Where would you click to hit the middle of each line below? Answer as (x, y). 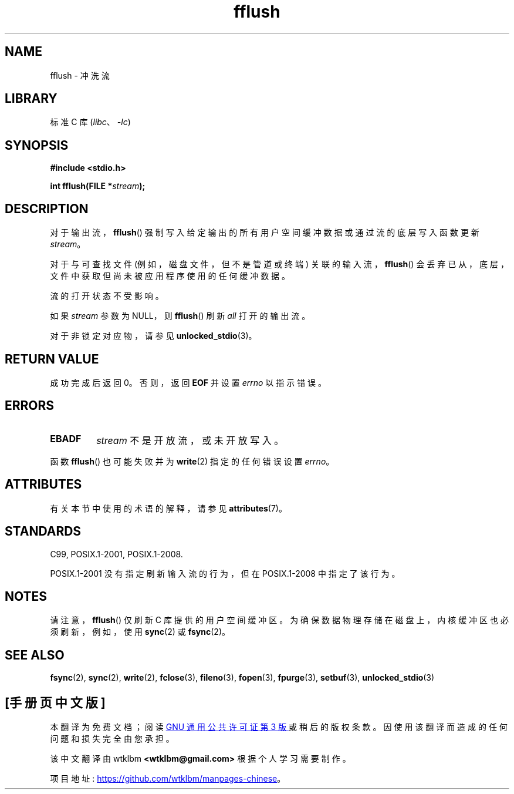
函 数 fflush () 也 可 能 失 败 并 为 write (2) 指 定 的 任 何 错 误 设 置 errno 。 (192, 461)
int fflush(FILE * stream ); (98, 186)
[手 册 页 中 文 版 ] (55, 702)
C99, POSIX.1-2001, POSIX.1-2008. (116, 554)
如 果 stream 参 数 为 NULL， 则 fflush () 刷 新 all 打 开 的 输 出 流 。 (180, 316)
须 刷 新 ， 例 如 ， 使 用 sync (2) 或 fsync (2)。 (140, 632)
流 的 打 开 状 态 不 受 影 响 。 (107, 296)
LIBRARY (31, 99)
